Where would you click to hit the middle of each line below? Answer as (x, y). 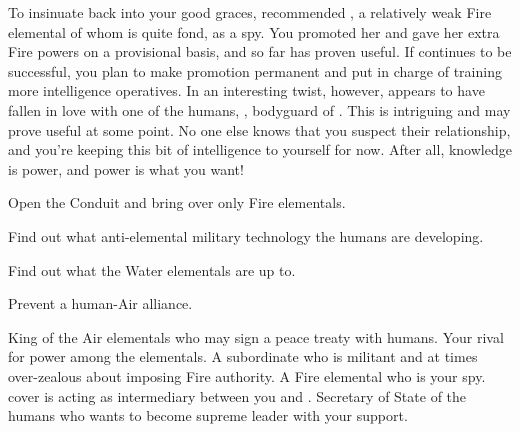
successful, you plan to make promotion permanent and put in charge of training (255, 70)
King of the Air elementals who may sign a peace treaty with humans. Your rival (256, 336)
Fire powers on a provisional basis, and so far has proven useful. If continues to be (260, 51)
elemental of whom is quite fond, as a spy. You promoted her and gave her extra (254, 31)
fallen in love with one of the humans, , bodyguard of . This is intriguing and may (259, 109)
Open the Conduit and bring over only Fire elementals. (177, 202)
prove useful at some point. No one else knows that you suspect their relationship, (259, 129)
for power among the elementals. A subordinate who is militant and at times (243, 356)
